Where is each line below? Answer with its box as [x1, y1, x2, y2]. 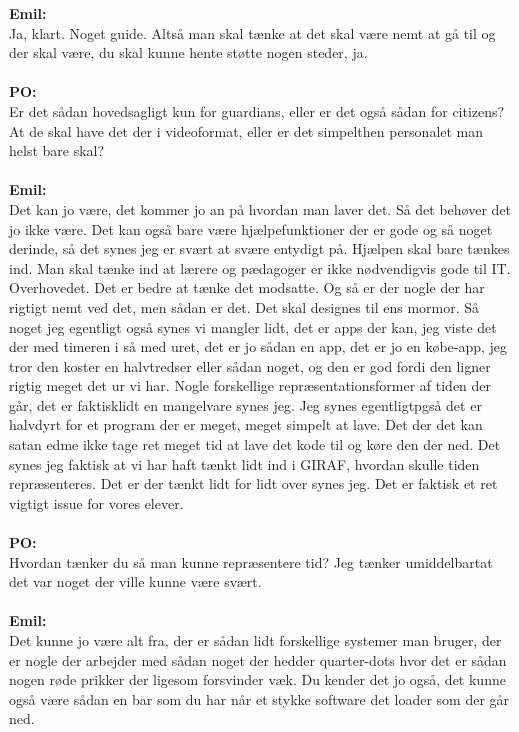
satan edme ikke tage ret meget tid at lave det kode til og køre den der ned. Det [9, 434, 501, 455]
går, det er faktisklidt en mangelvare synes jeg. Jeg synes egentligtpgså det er [9, 394, 482, 415]
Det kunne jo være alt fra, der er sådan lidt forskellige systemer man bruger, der [9, 630, 502, 650]
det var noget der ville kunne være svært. [9, 571, 262, 592]
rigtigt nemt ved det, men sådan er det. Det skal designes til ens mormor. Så [9, 296, 480, 317]
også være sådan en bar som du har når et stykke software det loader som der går [9, 688, 510, 709]
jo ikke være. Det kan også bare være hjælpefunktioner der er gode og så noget [9, 218, 493, 239]
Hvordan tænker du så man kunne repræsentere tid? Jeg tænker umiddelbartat [9, 551, 493, 572]
